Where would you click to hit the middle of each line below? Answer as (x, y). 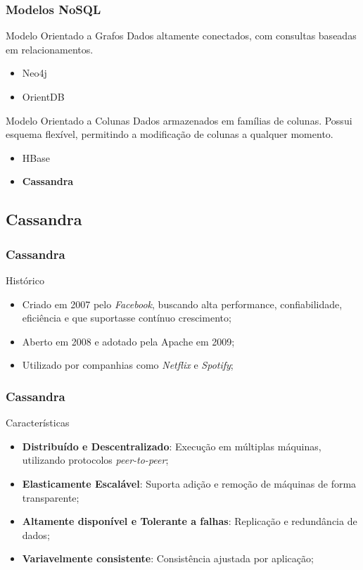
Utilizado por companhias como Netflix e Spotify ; (128, 365)
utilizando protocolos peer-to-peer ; (95, 460)
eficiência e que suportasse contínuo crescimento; (127, 318)
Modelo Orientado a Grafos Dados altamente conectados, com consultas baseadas (181, 36)
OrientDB (43, 96)
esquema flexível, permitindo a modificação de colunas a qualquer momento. (170, 134)
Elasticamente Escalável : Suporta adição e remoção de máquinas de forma (189, 483)
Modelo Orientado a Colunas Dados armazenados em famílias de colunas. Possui (179, 120)
